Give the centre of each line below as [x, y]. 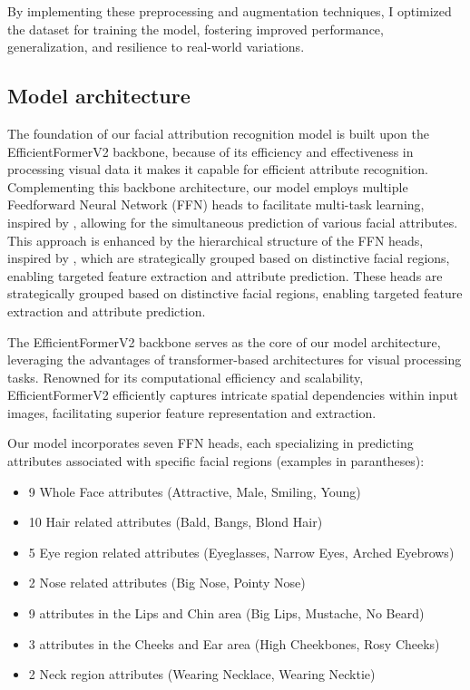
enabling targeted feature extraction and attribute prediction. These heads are [225, 275]
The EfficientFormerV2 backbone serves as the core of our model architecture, [224, 341]
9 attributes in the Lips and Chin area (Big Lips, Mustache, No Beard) [226, 613]
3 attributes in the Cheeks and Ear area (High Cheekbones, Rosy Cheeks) [234, 643]
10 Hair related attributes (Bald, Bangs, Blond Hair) [176, 522]
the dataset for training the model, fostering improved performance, [196, 29]
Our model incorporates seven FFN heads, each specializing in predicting [211, 443]
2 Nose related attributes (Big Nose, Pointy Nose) [167, 583]
